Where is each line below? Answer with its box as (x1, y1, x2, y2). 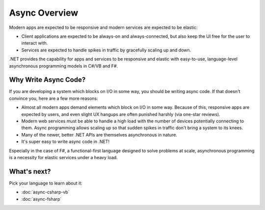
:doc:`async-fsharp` (21, 196, 62, 202)
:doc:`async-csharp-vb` (21, 189, 70, 195)
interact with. (21, 40, 48, 46)
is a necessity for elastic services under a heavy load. (9, 154, 118, 160)
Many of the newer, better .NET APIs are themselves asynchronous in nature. (21, 132, 178, 138)
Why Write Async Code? (9, 76, 86, 84)
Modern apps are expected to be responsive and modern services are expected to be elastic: (9, 24, 198, 30)
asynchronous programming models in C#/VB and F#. (9, 63, 118, 69)
